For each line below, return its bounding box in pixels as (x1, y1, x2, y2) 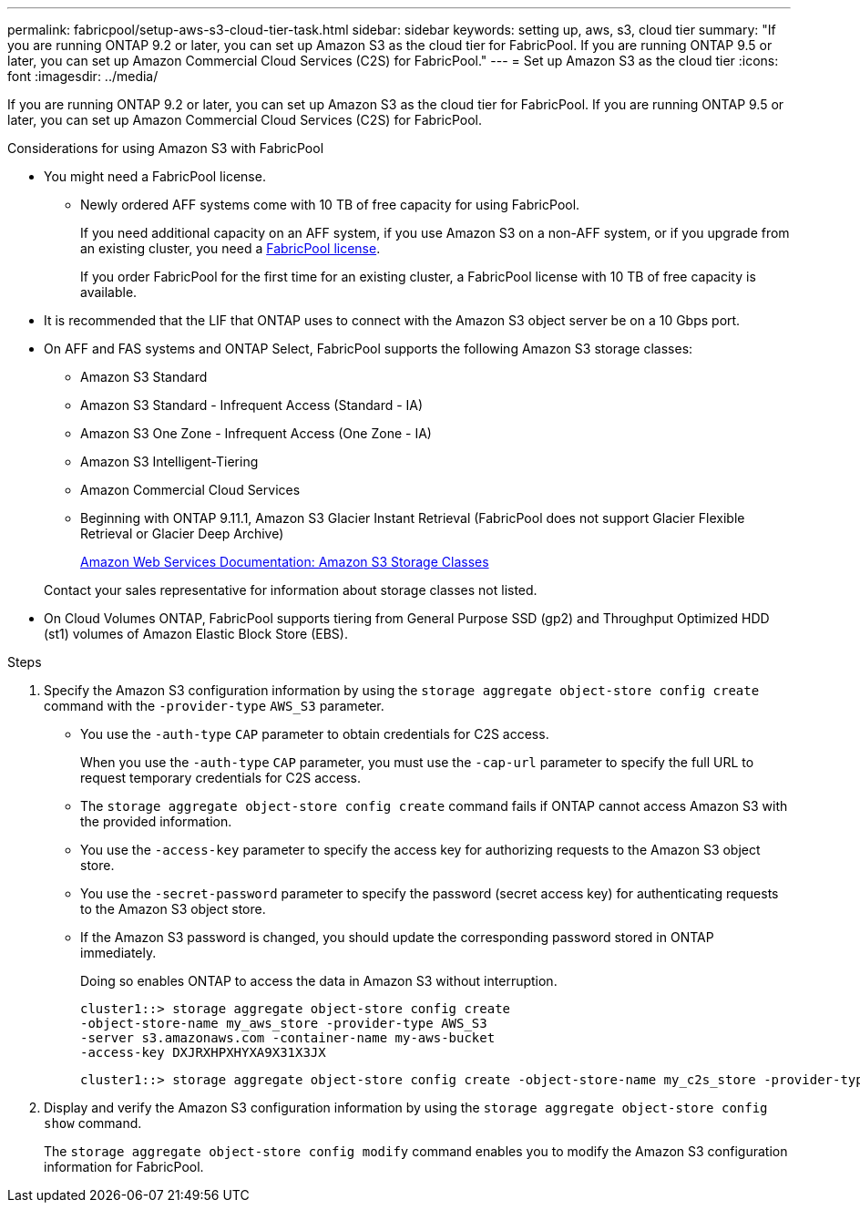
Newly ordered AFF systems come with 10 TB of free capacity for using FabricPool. (80, 197, 580, 212)
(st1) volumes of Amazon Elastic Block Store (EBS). (44, 626, 348, 641)
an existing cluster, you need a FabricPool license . (80, 241, 381, 256)
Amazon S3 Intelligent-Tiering (80, 454, 259, 469)
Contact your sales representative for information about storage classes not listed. (44, 582, 537, 598)
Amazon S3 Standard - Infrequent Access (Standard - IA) (80, 397, 424, 413)
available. (80, 284, 138, 300)
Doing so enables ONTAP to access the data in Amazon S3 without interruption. (80, 973, 558, 989)
